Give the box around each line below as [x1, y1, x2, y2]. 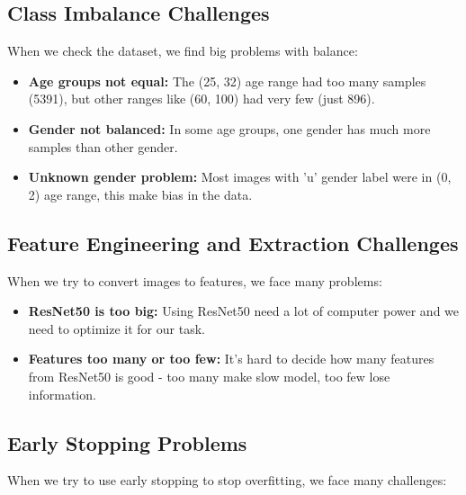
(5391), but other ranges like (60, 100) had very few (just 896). [28, 89, 375, 108]
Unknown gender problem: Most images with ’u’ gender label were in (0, [28, 167, 452, 186]
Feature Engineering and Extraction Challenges [7, 229, 459, 256]
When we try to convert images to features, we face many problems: [7, 271, 382, 290]
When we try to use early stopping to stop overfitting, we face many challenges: [7, 471, 447, 490]
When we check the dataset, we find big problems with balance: [7, 41, 358, 60]
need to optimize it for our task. [28, 319, 205, 337]
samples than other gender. [28, 137, 178, 156]
